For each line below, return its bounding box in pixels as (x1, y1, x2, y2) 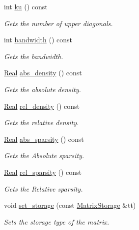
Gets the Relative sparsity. (4, 183, 83, 194)
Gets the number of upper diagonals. (4, 18, 113, 28)
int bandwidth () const (4, 34, 72, 45)
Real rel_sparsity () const (4, 166, 82, 177)
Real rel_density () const (4, 100, 80, 111)
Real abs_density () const (4, 67, 82, 78)
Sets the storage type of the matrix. (4, 216, 110, 227)
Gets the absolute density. (4, 84, 81, 94)
